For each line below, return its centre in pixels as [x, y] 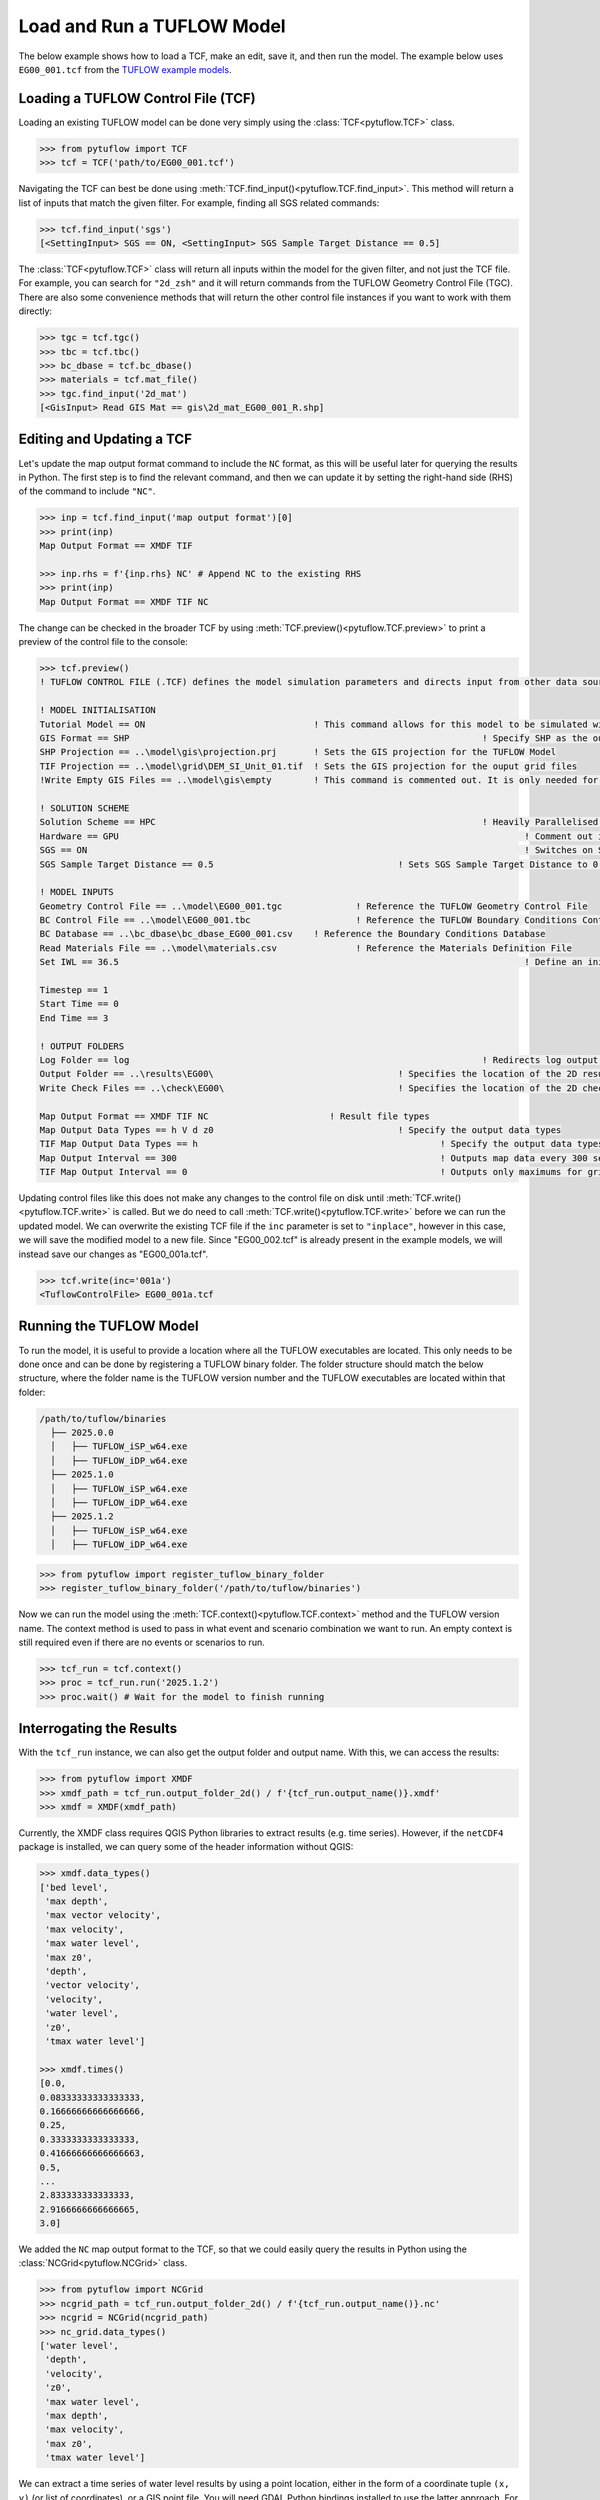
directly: [35, 311]
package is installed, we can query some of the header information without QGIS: [186, 1847]
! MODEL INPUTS [76, 892]
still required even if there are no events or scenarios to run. [141, 1642]
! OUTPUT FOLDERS [82, 1046]
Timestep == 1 [74, 990]
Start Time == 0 [79, 1004]
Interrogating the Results [98, 1728]
